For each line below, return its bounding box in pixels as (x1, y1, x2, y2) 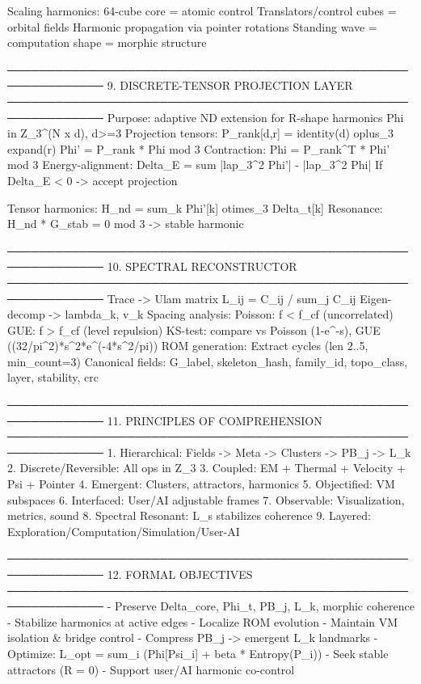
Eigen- (360, 289, 392, 306)
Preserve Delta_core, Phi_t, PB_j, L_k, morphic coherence (115, 597, 415, 614)
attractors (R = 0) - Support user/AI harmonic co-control (7, 661, 295, 678)
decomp (7, 306, 45, 323)
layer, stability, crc (7, 369, 99, 386)
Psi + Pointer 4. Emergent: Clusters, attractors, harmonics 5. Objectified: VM (7, 475, 395, 492)
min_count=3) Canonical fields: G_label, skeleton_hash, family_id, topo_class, (7, 353, 408, 369)
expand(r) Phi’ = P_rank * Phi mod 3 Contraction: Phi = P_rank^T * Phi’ (7, 140, 390, 157)
